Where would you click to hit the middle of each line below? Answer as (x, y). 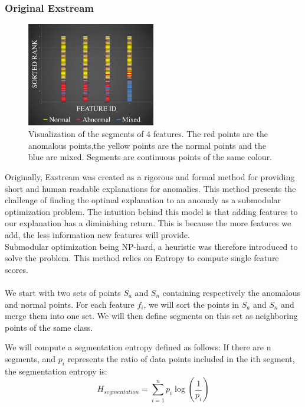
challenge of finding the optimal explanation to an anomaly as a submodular (143, 200)
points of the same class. (49, 327)
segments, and (30, 358)
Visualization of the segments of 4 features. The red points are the (148, 134)
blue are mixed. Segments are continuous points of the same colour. (150, 157)
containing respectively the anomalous (231, 292)
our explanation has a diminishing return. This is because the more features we (148, 223)
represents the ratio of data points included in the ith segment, (181, 358)
